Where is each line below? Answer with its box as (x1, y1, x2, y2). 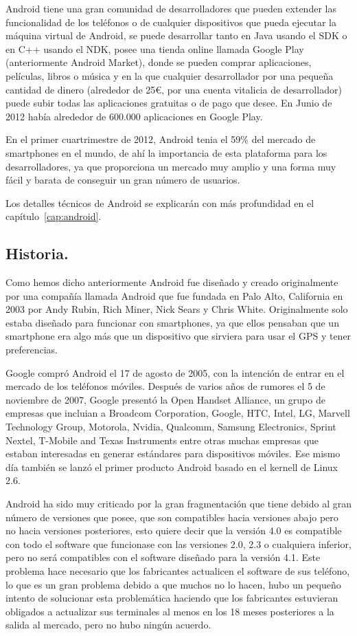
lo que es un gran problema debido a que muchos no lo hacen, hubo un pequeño (5, 577, 341, 591)
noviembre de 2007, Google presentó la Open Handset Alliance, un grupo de (5, 392, 325, 406)
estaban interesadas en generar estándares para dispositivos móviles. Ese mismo (5, 446, 341, 461)
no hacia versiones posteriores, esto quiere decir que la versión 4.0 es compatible (5, 523, 342, 538)
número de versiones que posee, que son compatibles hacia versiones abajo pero (5, 509, 338, 524)
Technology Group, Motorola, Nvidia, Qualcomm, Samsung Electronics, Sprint (5, 419, 336, 434)
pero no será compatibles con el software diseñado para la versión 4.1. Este (5, 550, 321, 564)
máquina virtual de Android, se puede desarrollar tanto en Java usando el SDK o (5, 28, 347, 43)
